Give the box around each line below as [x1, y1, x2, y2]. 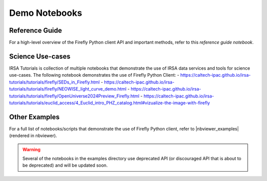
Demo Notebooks [9, 7, 83, 18]
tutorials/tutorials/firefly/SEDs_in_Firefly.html [9, 79, 100, 85]
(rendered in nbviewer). [9, 133, 57, 138]
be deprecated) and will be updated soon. [22, 162, 108, 168]
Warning [22, 146, 41, 152]
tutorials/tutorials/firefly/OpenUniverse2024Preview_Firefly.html [9, 93, 139, 99]
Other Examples [9, 113, 60, 121]
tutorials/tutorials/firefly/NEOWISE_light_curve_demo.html [9, 86, 127, 92]
